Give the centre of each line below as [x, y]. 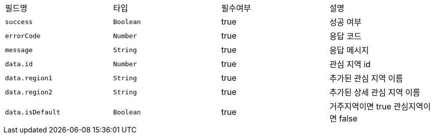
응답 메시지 [349, 50]
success [19, 22]
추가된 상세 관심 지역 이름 [375, 92]
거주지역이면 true [360, 106]
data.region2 [29, 92]
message [19, 50]
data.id [19, 64]
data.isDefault [33, 112]
